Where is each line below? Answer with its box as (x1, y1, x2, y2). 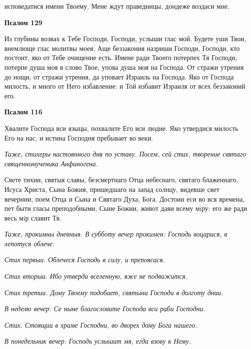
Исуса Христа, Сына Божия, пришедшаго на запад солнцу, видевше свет (4, 184, 219, 194)
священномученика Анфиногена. (4, 158, 98, 168)
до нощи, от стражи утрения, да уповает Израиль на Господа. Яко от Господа (4, 71, 234, 81)
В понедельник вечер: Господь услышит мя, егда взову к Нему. (4, 336, 191, 346)
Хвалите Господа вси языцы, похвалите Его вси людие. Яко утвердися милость (4, 123, 238, 133)
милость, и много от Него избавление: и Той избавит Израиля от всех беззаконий (4, 81, 246, 91)
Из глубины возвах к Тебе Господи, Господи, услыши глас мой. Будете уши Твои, (4, 33, 246, 44)
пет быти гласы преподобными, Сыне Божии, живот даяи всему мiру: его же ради (4, 203, 248, 213)
